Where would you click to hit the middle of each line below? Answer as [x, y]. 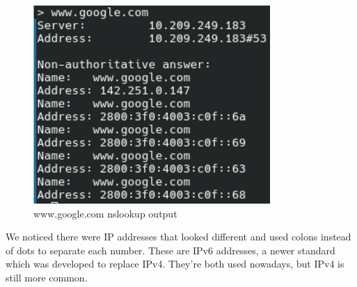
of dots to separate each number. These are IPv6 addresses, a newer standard [170, 250]
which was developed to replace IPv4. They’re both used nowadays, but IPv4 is [175, 264]
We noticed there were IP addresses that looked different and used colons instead [178, 237]
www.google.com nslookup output [105, 213]
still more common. [47, 277]
